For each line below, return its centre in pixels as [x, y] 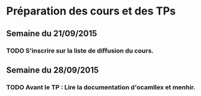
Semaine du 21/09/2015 [52, 34]
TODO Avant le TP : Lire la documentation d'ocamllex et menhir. [101, 87]
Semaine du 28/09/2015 [53, 70]
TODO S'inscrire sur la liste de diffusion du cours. [80, 51]
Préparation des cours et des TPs [91, 11]
